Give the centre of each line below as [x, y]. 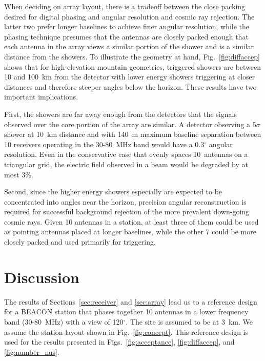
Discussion [42, 277]
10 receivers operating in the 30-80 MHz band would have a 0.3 [104, 144]
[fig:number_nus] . [32, 352]
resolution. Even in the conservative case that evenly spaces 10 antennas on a [126, 154]
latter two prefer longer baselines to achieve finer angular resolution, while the [127, 26]
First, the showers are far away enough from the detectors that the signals [120, 114]
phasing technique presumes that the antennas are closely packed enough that [126, 36]
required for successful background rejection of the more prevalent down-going [127, 212]
